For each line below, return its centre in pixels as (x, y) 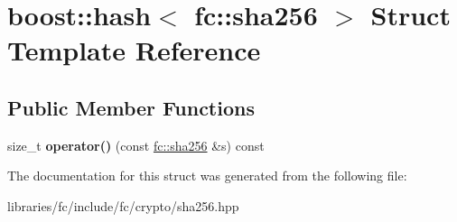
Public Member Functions (131, 107)
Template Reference (134, 50)
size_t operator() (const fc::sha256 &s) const (136, 145)
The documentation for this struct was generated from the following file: (207, 176)
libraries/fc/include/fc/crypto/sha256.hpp (123, 205)
